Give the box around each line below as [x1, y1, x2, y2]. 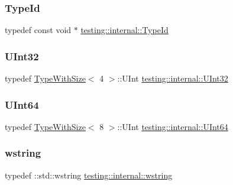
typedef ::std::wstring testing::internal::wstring [5, 168, 173, 181]
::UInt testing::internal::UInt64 [117, 120, 228, 132]
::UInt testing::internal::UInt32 [117, 72, 228, 85]
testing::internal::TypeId [80, 24, 169, 36]
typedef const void [5, 24, 72, 36]
